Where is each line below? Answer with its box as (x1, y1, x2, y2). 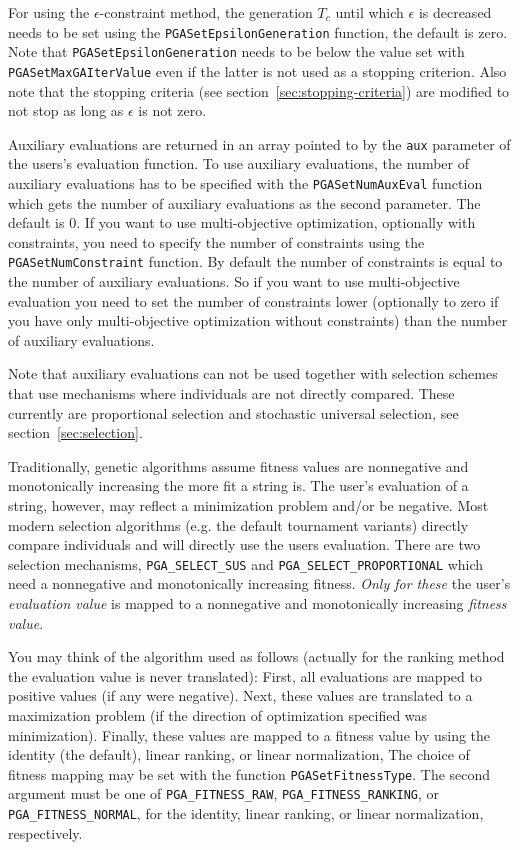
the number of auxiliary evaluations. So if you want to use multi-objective (8, 271, 460, 292)
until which (335, 2, 404, 22)
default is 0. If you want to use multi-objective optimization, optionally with (8, 212, 476, 233)
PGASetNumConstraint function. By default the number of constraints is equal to (8, 251, 503, 272)
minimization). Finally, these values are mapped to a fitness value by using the (8, 724, 491, 745)
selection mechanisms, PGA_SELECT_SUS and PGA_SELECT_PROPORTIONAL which (8, 553, 484, 574)
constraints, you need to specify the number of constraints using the (8, 231, 425, 252)
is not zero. (138, 100, 207, 121)
